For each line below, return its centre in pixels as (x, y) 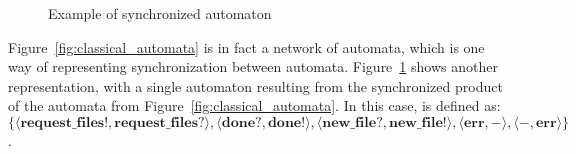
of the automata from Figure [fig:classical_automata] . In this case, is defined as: (254, 105)
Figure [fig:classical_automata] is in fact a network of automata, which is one (246, 46)
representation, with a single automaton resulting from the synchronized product (255, 85)
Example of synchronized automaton (160, 13)
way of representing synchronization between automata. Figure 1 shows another (253, 66)
